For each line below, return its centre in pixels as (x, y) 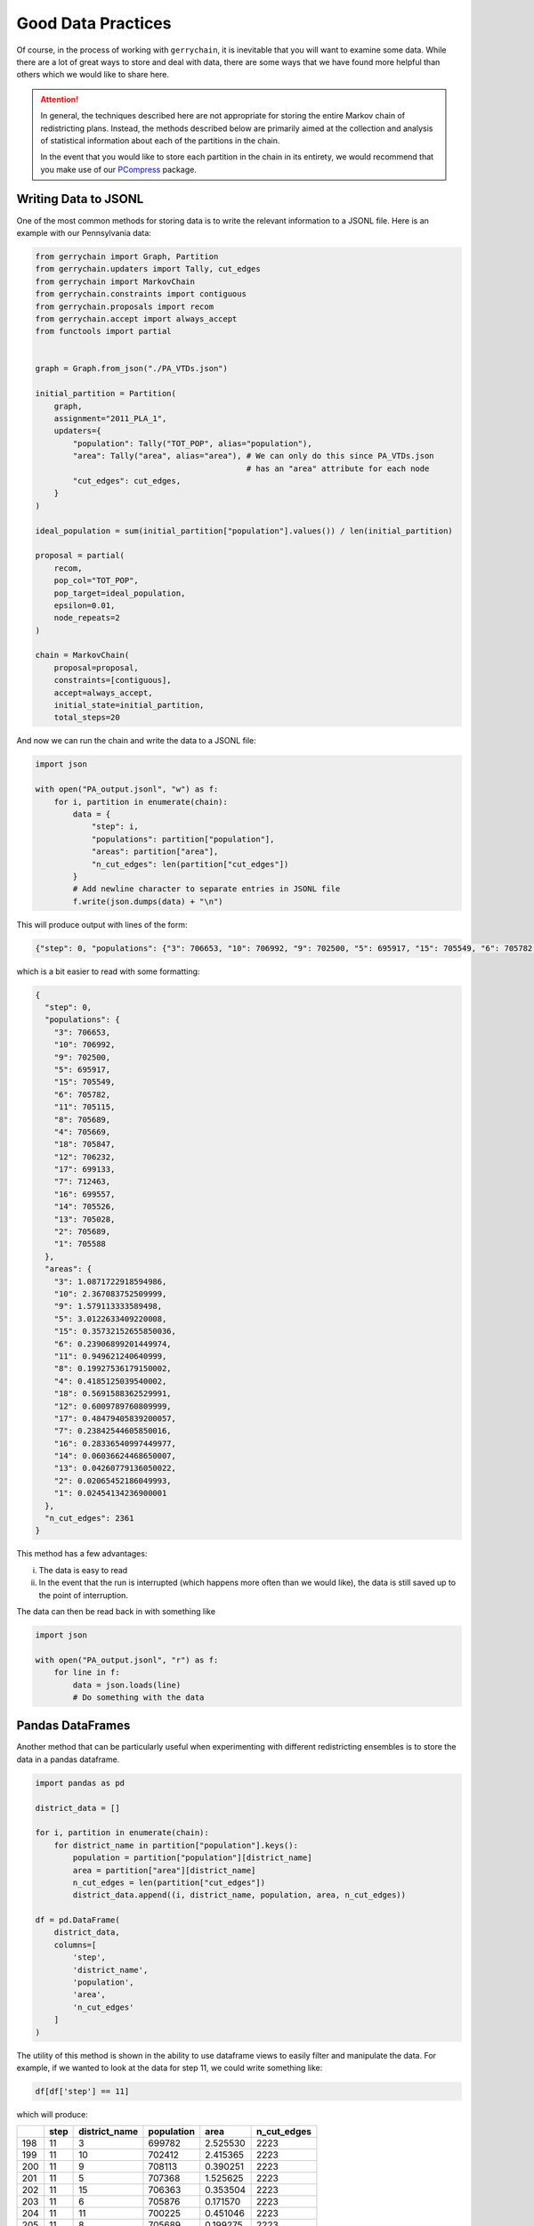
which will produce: (52, 2114)
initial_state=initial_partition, (129, 705)
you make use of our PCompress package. (119, 169)
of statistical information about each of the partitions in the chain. (160, 140)
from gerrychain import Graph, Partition (127, 256)
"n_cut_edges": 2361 (89, 1519)
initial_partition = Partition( (106, 394)
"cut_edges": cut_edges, (127, 480)
